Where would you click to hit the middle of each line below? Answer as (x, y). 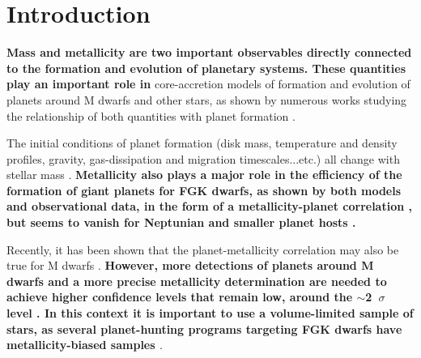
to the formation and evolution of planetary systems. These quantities (206, 68)
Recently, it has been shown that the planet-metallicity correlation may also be (203, 249)
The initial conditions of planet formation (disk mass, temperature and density (202, 143)
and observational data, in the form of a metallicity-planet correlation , (209, 206)
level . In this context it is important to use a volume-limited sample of (210, 313)
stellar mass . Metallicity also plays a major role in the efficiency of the (204, 175)
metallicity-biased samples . (85, 345)
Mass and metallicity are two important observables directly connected (209, 52)
